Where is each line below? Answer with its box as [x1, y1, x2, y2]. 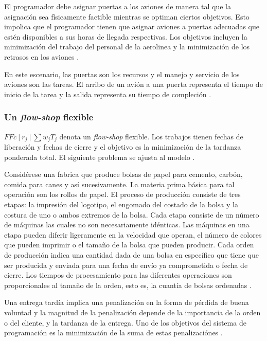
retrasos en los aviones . [4, 51, 79, 62]
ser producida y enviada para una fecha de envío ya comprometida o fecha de [4, 259, 248, 270]
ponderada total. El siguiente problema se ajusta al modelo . [4, 151, 195, 162]
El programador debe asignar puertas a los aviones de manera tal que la [4, 1, 231, 11]
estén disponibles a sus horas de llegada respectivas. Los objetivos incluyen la [4, 31, 247, 42]
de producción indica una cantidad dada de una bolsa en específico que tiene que [4, 249, 259, 260]
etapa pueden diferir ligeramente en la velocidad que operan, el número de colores [4, 229, 262, 240]
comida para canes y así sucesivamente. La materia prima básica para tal [4, 178, 235, 189]
